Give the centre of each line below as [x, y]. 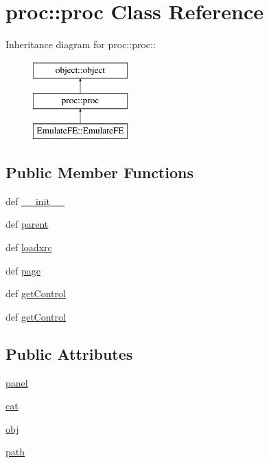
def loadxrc [29, 247]
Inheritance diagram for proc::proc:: [81, 44]
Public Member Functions [100, 172]
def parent [27, 224]
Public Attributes [69, 353]
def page [23, 270]
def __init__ [35, 201]
